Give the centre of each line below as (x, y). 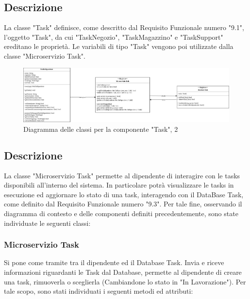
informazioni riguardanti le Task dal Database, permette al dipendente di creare (123, 272)
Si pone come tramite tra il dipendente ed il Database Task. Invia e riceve (114, 262)
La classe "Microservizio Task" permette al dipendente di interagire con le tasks (122, 175)
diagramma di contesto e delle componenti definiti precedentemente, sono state (121, 213)
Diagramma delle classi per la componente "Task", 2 (101, 129)
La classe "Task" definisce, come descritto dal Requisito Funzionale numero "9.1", (124, 27)
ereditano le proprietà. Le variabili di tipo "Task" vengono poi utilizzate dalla (119, 46)
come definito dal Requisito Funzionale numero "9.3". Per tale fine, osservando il (123, 204)
